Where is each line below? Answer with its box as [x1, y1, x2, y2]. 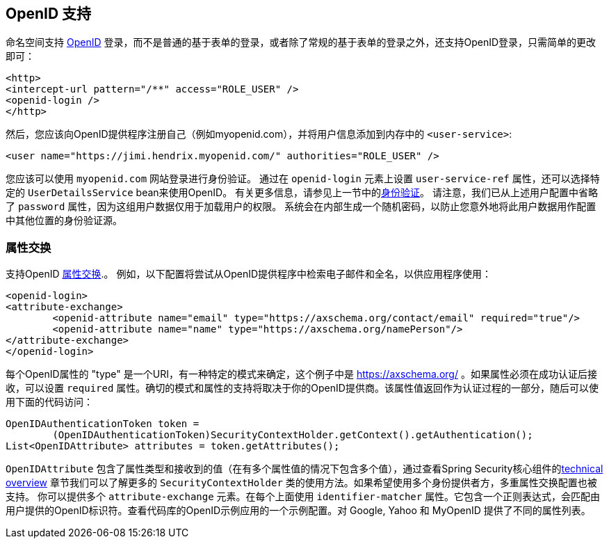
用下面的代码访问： [6, 396, 93, 408]
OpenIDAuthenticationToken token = [6, 418, 200, 430]
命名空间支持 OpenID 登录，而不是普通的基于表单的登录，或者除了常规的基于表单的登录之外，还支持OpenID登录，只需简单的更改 [6, 36, 596, 49]
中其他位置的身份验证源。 [6, 214, 122, 227]
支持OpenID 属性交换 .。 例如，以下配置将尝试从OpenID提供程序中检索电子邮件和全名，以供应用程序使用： [6, 268, 492, 280]
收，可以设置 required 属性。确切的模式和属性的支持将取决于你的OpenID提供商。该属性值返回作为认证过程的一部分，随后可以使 [6, 382, 599, 394]
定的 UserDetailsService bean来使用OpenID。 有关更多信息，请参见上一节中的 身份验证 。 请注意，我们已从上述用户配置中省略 [6, 186, 599, 199]
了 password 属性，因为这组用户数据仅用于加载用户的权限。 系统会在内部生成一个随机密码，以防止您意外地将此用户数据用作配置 [6, 200, 596, 213]
